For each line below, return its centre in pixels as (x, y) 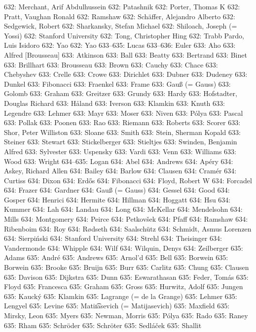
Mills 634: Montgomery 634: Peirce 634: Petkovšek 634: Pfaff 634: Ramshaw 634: (126, 219)
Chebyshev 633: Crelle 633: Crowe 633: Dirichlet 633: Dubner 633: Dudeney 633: (126, 74)
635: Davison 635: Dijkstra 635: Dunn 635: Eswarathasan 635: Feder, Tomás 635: (126, 277)
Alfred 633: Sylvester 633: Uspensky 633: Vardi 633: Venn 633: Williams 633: (120, 151)
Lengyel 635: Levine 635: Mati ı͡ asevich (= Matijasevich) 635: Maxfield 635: (117, 306)
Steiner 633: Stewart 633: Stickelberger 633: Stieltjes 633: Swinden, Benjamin (121, 142)
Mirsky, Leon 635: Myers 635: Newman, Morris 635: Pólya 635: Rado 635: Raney (126, 315)
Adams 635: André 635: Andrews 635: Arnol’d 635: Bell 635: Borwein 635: (116, 257)
